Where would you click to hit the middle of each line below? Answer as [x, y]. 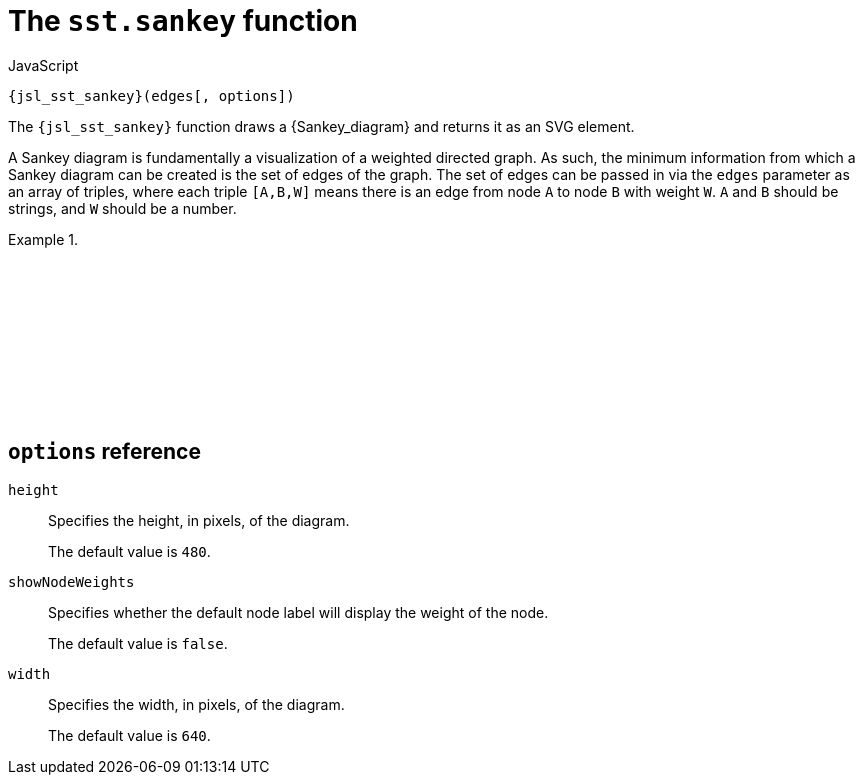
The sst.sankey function [183, 21]
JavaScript [43, 65]
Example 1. [43, 239]
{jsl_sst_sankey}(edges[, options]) [151, 95]
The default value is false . [138, 643]
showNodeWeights [71, 581]
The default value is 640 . [129, 735]
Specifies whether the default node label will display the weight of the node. [298, 612]
